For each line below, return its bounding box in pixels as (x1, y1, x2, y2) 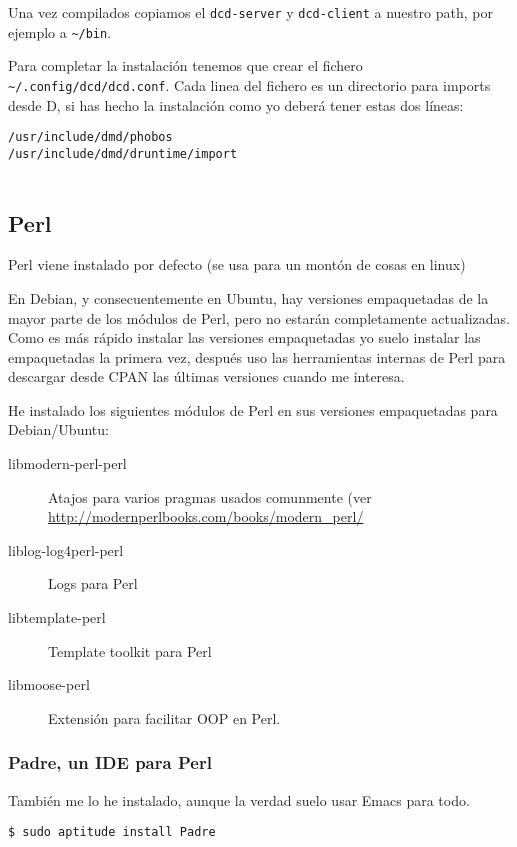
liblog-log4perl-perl (8, 539, 124, 560)
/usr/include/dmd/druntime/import (8, 146, 238, 161)
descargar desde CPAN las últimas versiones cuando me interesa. (8, 366, 405, 387)
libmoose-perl (8, 674, 90, 695)
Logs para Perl (48, 573, 138, 594)
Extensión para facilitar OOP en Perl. (48, 707, 281, 728)
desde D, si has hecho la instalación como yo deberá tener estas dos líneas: (8, 94, 464, 115)
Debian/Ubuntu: (8, 419, 109, 440)
